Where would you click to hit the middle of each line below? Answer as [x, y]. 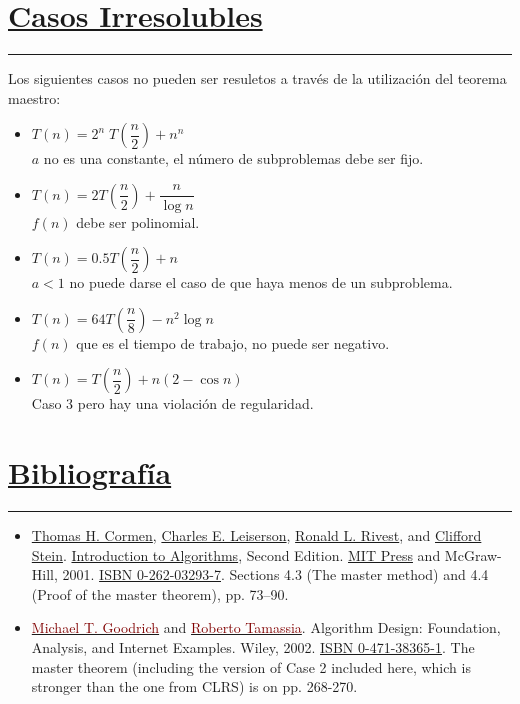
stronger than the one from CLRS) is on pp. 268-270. [194, 686]
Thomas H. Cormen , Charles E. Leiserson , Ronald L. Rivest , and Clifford [256, 535]
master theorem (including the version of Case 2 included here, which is [251, 666]
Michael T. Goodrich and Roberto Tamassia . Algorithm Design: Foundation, [266, 627]
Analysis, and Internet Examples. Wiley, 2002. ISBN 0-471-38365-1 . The [253, 646]
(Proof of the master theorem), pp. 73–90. [160, 593]
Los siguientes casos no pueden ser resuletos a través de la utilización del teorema [257, 78]
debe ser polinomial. [138, 221]
